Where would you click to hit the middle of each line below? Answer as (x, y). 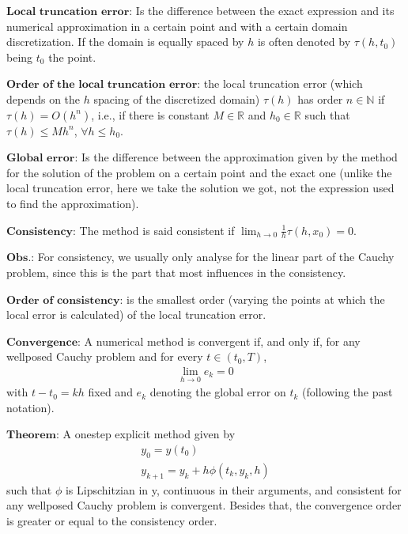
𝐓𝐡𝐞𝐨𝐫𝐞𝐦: (33, 436)
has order (320, 98)
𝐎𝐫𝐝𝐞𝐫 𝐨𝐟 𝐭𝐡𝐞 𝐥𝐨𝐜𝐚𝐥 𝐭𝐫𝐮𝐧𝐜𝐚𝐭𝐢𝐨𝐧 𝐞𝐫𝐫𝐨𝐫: (104, 85)
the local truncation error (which (283, 83)
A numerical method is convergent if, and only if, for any (222, 341)
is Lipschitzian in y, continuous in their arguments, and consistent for (233, 489)
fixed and (110, 392)
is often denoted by (304, 42)
